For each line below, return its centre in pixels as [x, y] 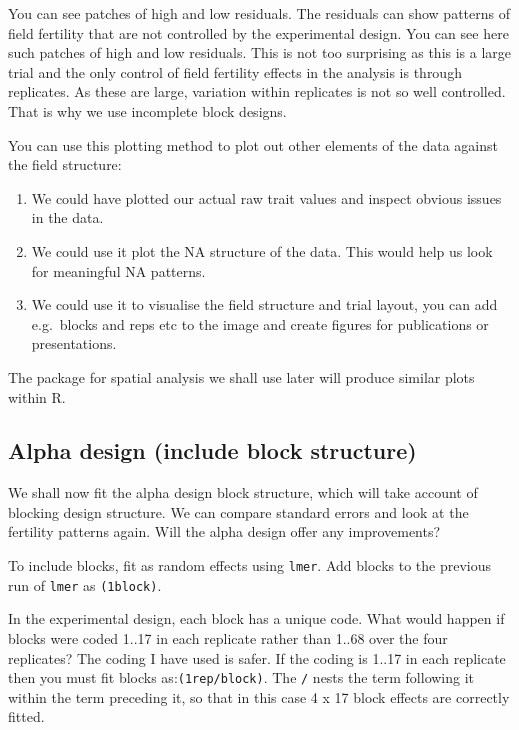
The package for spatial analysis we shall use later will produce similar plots [241, 376]
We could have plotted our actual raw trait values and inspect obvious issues [266, 197]
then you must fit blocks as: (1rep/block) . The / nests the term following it [241, 677]
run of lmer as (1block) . [85, 584]
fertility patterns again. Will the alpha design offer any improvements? [224, 531]
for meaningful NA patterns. [118, 270]
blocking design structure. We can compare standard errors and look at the [238, 511]
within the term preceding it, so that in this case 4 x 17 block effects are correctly [259, 696]
